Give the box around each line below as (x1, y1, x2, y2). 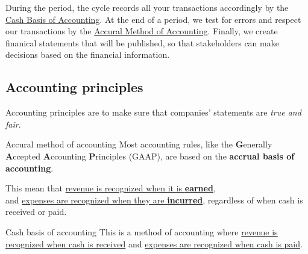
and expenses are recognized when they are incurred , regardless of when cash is (5, 193, 303, 206)
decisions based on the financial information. (5, 48, 170, 61)
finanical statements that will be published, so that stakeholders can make (5, 36, 279, 49)
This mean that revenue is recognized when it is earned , (5, 182, 216, 194)
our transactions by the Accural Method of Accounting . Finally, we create (5, 25, 278, 37)
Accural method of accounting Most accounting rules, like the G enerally (5, 138, 272, 150)
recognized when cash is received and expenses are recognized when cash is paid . (5, 237, 303, 250)
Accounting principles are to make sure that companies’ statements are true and (5, 106, 301, 119)
